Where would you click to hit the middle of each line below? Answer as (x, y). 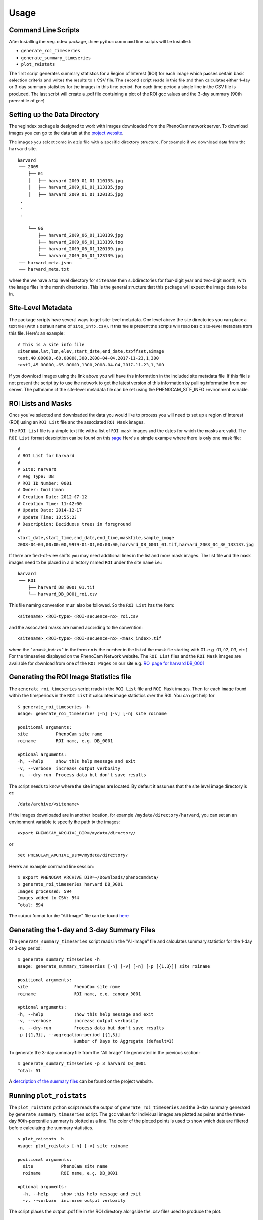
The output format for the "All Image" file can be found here (69, 915)
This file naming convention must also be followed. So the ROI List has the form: (92, 605)
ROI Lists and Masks (40, 403)
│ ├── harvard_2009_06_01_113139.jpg (70, 242)
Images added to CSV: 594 (49, 898)
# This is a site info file (51, 345)
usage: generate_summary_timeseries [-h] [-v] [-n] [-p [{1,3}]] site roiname (114, 966)
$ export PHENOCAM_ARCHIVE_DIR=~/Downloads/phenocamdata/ (88, 878)
